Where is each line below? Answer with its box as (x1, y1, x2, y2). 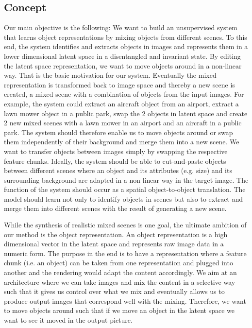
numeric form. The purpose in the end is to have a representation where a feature (4, 248, 247, 258)
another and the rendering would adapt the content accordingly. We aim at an (4, 267, 237, 277)
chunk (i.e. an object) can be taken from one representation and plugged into (4, 258, 233, 268)
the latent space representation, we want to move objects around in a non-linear (4, 60, 242, 70)
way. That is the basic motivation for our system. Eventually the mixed (4, 70, 217, 80)
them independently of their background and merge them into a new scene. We (4, 137, 239, 147)
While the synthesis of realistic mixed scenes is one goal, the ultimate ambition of (4, 220, 247, 230)
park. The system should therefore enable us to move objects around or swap (4, 127, 233, 137)
